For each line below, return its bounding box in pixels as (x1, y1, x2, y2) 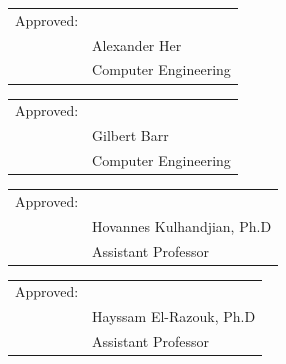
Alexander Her (92, 34, 182, 55)
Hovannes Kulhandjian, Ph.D (92, 215, 272, 236)
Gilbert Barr (92, 125, 169, 146)
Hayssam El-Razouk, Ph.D (92, 306, 256, 327)
